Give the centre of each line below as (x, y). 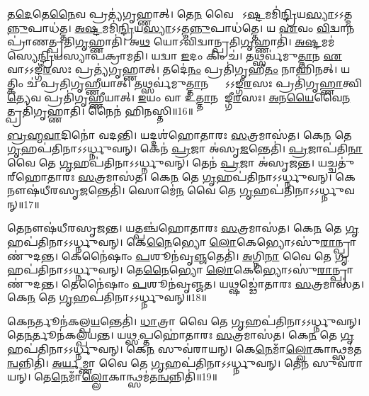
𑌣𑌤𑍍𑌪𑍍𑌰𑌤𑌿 (41, 41)
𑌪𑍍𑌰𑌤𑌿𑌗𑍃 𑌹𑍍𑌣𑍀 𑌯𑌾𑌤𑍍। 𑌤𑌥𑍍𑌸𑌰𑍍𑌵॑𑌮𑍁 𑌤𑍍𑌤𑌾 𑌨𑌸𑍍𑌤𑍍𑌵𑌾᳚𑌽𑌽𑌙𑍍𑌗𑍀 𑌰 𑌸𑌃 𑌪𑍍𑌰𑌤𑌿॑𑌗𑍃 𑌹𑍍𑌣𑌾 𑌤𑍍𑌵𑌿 (201, 83)
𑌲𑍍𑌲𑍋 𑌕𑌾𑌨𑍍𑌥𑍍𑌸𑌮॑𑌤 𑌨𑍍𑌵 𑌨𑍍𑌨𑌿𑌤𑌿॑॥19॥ (149, 377)
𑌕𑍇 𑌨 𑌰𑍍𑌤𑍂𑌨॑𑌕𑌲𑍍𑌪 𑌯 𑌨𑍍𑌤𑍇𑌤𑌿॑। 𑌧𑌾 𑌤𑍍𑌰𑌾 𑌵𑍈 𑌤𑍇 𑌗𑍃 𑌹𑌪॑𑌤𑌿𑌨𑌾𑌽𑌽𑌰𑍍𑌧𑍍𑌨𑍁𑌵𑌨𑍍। (184, 321)
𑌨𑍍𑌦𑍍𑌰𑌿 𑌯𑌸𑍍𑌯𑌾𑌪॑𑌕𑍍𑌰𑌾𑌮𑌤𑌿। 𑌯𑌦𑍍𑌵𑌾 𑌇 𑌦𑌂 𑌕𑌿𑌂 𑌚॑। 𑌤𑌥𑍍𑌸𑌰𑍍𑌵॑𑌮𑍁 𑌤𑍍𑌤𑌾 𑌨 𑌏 (190, 55)
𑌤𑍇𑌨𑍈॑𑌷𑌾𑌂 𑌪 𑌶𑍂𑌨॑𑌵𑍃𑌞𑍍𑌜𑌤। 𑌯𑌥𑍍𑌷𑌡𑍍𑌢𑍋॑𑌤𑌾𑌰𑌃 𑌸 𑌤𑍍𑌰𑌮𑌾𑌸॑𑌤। (212, 283)
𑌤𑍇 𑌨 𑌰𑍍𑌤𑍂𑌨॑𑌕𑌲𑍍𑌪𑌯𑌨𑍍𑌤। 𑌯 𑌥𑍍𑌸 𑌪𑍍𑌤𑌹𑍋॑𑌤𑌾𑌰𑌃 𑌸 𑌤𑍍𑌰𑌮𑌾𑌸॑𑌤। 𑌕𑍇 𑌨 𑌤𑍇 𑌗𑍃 (181, 335)
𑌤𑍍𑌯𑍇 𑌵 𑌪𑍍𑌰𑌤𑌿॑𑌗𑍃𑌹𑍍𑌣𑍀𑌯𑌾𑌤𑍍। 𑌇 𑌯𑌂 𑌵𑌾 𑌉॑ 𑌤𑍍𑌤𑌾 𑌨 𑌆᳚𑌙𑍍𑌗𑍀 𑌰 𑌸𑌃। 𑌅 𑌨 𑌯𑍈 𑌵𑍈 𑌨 (179, 97)
